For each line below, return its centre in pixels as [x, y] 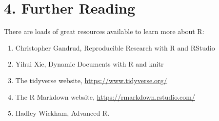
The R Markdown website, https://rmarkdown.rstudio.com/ [105, 96]
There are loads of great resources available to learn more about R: [104, 31]
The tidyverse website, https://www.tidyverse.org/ [91, 80]
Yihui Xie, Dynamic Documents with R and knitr [90, 64]
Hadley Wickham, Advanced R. [62, 113]
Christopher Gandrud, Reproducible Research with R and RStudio [115, 47]
